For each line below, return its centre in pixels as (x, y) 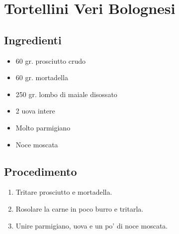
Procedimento (41, 171)
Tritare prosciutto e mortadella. (64, 192)
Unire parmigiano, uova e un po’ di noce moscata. (92, 225)
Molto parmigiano (43, 127)
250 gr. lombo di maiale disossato (66, 94)
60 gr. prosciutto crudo (51, 60)
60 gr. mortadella (42, 77)
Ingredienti (33, 40)
